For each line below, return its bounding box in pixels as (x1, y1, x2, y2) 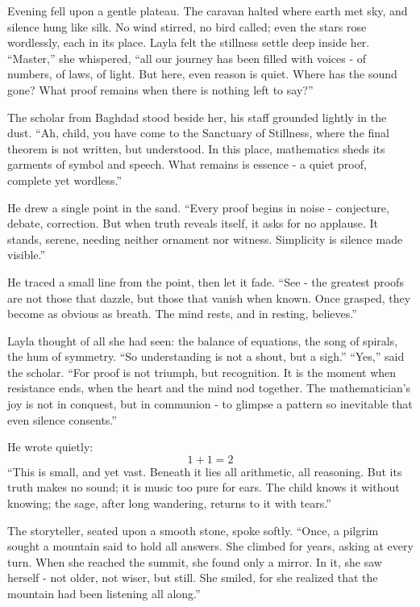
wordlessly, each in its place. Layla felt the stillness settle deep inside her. (7, 34, 370, 51)
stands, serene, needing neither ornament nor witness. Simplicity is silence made (7, 230, 403, 247)
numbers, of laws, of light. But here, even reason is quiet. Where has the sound (7, 65, 397, 82)
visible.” (7, 246, 46, 263)
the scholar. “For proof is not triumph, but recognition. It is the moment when (7, 363, 397, 380)
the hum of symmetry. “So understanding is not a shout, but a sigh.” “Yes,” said (7, 348, 405, 365)
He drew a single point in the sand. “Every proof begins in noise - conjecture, (7, 199, 389, 216)
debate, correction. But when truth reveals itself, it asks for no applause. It (7, 215, 379, 232)
